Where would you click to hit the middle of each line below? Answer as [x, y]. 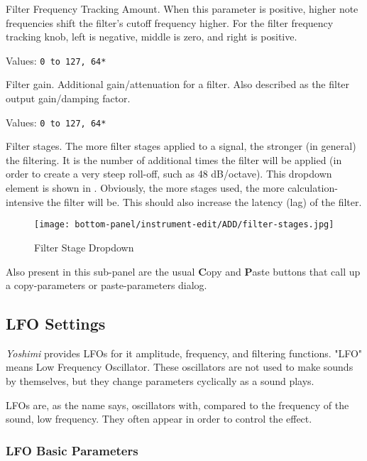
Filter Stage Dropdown [84, 247]
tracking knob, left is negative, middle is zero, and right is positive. [152, 37]
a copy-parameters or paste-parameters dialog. [106, 285]
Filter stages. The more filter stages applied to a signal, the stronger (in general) [181, 146]
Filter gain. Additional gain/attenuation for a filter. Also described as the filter [178, 84]
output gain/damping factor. [68, 98]
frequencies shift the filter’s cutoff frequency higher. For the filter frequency [170, 22]
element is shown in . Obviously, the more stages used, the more [145, 188]
